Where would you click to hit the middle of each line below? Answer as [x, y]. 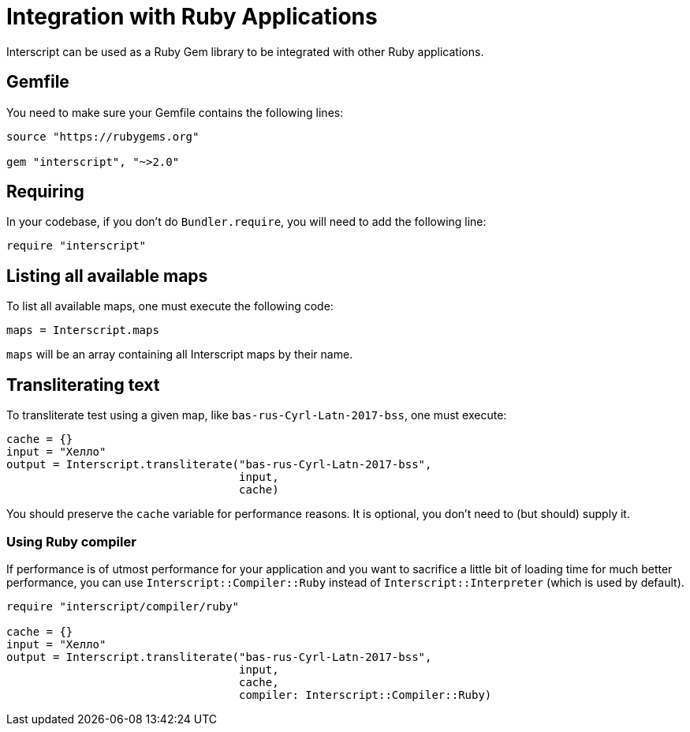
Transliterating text [83, 385]
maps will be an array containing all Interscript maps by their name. [180, 355]
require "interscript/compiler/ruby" [123, 606]
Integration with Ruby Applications [192, 17]
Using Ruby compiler [71, 541]
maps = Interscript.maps [83, 330]
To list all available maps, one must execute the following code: [170, 306]
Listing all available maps [107, 276]
